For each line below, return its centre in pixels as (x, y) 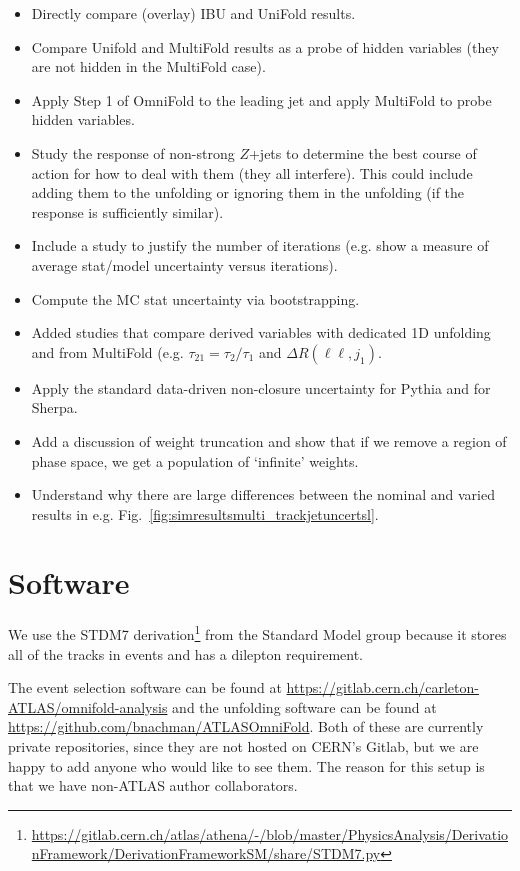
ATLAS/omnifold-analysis (88, 706)
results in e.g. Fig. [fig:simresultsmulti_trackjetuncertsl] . (205, 513)
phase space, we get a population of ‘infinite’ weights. (195, 460)
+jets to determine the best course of (362, 152)
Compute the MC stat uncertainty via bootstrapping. (195, 298)
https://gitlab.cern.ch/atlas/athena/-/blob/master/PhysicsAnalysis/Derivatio (270, 833)
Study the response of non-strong (133, 152)
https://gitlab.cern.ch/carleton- (382, 687)
